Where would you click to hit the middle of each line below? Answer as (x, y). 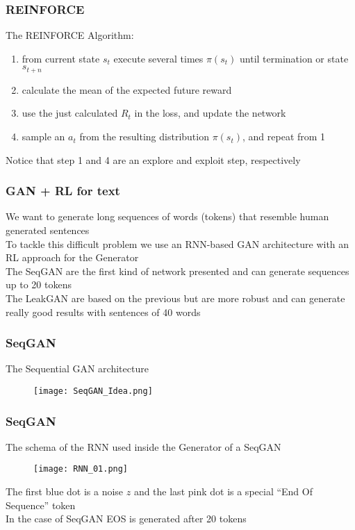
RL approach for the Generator (72, 257)
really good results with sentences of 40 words (103, 312)
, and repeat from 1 (284, 136)
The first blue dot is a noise (65, 491)
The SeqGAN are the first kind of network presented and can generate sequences (177, 271)
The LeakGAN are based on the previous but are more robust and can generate (175, 298)
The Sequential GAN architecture (77, 368)
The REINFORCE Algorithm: (70, 35)
